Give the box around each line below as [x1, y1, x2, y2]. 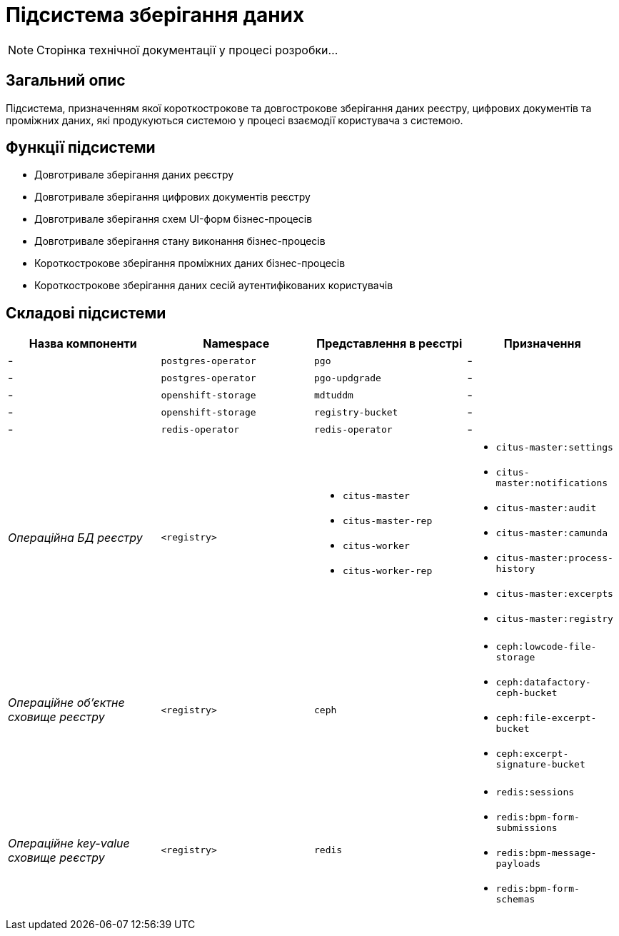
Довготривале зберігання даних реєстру [34, 168, 234, 181]
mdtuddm [314, 389, 353, 401]
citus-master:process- [495, 553, 613, 564]
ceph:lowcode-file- [495, 641, 597, 653]
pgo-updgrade [314, 372, 381, 383]
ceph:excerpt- [495, 748, 569, 760]
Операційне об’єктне [8, 695, 125, 710]
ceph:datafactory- [495, 677, 591, 688]
